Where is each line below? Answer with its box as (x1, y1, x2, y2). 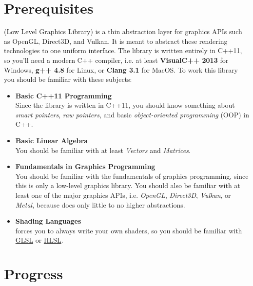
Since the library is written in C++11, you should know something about (15, 100, 235, 110)
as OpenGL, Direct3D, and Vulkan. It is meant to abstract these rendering (4, 36, 228, 46)
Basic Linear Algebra (15, 135, 88, 146)
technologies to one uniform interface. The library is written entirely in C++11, (4, 45, 242, 56)
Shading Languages (15, 216, 81, 226)
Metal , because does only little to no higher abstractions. (15, 199, 185, 210)
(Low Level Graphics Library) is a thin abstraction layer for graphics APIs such (4, 26, 242, 37)
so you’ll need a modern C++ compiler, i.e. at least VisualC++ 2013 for (4, 55, 229, 65)
